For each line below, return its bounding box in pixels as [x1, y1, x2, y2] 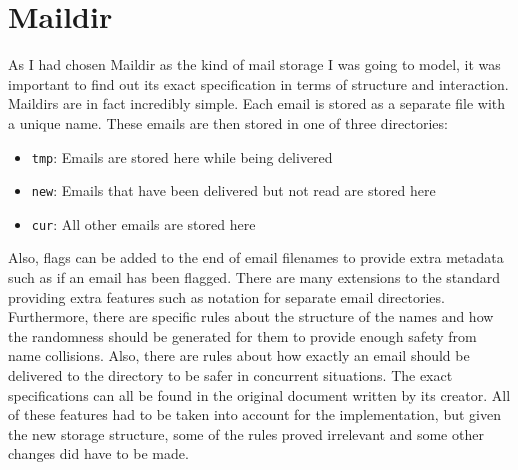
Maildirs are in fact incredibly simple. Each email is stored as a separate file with [8, 93, 506, 114]
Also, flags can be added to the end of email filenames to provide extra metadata [8, 247, 504, 268]
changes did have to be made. [8, 443, 189, 464]
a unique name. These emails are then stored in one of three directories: [8, 112, 448, 133]
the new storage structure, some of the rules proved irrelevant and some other [8, 423, 484, 444]
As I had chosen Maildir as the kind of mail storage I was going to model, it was [8, 54, 501, 75]
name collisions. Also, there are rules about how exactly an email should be [8, 345, 470, 366]
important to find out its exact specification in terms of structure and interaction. [8, 73, 509, 94]
